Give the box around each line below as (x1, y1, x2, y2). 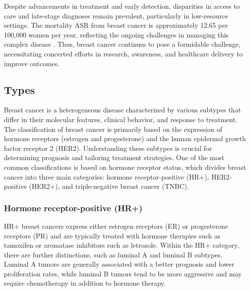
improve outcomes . (4, 58, 60, 68)
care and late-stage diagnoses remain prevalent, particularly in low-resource (4, 10, 229, 20)
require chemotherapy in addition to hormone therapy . (4, 278, 166, 288)
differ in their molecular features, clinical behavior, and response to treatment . (4, 114, 238, 124)
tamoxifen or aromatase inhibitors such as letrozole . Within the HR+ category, (4, 240, 239, 250)
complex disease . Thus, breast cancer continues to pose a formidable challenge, (4, 39, 241, 49)
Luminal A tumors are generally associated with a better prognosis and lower (4, 259, 234, 269)
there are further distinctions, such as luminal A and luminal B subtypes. (4, 249, 223, 259)
